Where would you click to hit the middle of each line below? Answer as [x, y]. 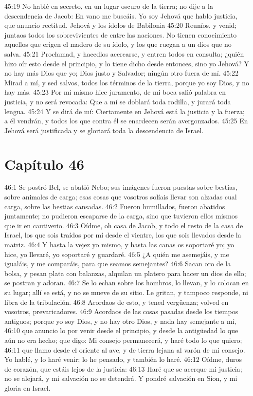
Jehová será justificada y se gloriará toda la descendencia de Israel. [104, 130]
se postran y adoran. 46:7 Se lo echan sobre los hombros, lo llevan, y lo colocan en [127, 283]
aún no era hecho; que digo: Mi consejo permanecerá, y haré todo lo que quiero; [123, 340]
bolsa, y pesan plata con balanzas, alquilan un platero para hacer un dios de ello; [125, 273]
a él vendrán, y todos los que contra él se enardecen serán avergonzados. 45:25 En [126, 121]
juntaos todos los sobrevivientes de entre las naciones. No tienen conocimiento [121, 34]
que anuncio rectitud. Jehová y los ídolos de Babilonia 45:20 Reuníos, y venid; [121, 25]
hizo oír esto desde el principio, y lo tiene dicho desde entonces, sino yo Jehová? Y [127, 63]
